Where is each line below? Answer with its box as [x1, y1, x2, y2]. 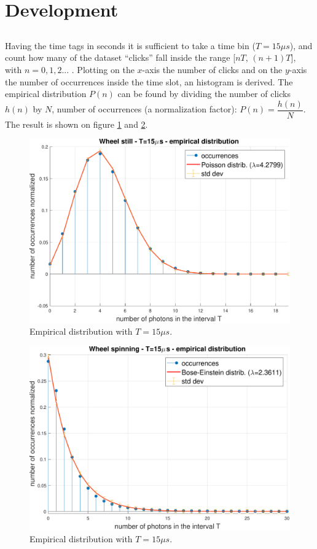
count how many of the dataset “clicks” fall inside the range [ [5, 51, 236, 64]
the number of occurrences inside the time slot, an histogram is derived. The [5, 75, 293, 88]
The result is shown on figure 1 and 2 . [5, 117, 148, 130]
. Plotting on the [71, 63, 135, 76]
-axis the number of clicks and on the [142, 63, 283, 76]
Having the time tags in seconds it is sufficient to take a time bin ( [5, 39, 256, 52]
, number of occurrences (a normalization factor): [52, 103, 237, 115]
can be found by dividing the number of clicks [117, 87, 291, 100]
